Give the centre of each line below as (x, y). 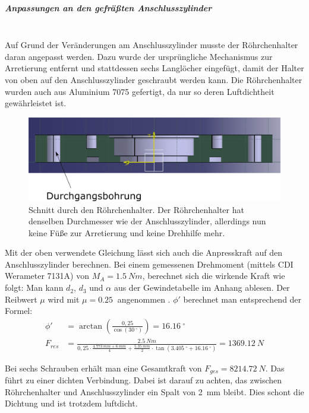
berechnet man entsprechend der (242, 299)
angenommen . (144, 299)
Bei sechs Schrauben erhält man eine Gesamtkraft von (103, 368)
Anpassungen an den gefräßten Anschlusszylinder (108, 7)
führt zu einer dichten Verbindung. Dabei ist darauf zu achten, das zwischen (144, 380)
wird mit (64, 299)
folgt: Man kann (34, 287)
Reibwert (21, 299)
